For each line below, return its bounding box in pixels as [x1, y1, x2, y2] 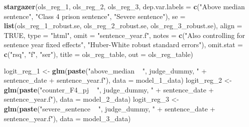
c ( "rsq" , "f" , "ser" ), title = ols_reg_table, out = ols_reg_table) [4, 49, 193, 59]
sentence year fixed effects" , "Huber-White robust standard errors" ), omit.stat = [4, 39, 243, 50]
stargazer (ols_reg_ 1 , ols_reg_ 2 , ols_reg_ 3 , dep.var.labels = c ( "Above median [4, 1, 245, 11]
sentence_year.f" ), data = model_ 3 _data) [4, 113, 131, 123]
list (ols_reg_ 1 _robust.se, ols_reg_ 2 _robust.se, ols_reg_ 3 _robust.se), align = [4, 20, 243, 31]
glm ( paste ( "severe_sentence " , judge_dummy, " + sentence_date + [4, 103, 215, 113]
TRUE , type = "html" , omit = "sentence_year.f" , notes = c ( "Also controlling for [4, 30, 245, 40]
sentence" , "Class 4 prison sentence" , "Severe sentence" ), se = [4, 11, 186, 21]
